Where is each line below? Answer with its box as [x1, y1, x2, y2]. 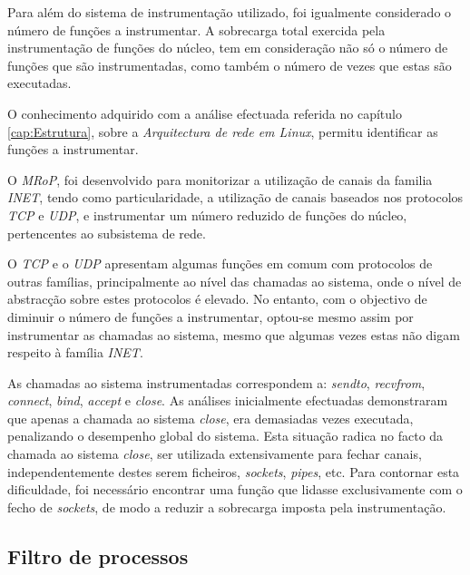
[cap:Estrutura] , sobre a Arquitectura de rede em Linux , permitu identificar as [7, 122, 438, 141]
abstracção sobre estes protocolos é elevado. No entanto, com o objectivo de [7, 289, 427, 308]
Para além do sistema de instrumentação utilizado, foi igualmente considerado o [7, 3, 452, 21]
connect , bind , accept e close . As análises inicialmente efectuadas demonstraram [7, 391, 448, 410]
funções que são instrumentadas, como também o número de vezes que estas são [7, 55, 452, 74]
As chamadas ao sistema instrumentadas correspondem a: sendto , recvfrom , [7, 373, 426, 392]
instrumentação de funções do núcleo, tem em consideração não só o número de [7, 38, 448, 57]
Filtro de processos [7, 541, 189, 570]
